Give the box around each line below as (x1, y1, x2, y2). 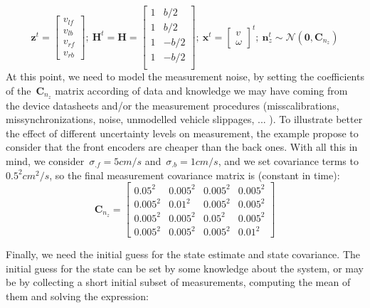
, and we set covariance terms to (218, 153, 359, 168)
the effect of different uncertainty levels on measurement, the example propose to (6, 125, 359, 140)
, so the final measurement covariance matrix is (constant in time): (49, 167, 340, 182)
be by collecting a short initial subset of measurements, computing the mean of (6, 275, 351, 290)
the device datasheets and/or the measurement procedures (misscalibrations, (6, 97, 339, 112)
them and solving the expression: (6, 289, 149, 304)
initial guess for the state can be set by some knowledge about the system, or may (6, 260, 364, 275)
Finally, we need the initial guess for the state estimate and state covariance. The (6, 247, 360, 262)
